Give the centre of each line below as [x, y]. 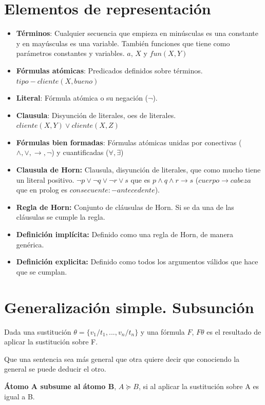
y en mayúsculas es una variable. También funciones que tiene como [123, 43]
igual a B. [20, 396]
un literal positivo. [45, 179]
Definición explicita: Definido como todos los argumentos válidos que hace [137, 262]
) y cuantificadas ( [80, 152]
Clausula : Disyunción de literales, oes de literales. [96, 115]
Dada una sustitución [38, 331]
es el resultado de [234, 331]
